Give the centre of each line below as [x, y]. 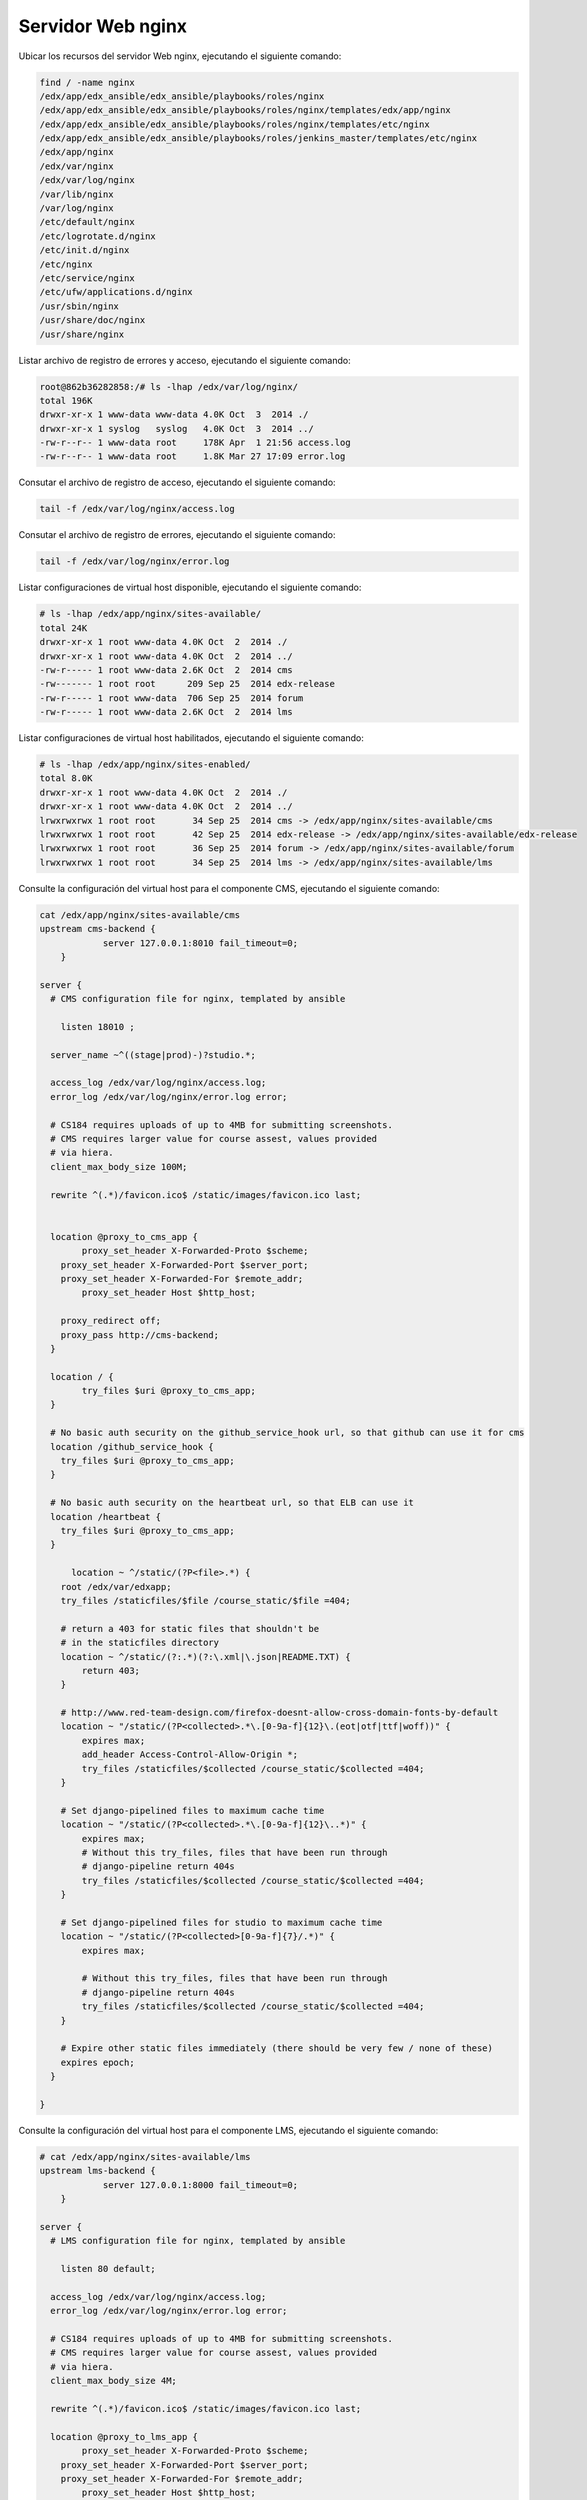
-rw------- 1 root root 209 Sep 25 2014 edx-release [187, 684]
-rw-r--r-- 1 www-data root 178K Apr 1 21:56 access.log [195, 443]
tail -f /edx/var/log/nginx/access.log [137, 509]
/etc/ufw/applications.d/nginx [116, 292]
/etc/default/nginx [87, 222]
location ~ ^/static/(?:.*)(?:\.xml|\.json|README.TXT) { [205, 1656]
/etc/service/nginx [87, 278]
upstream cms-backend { [98, 929]
